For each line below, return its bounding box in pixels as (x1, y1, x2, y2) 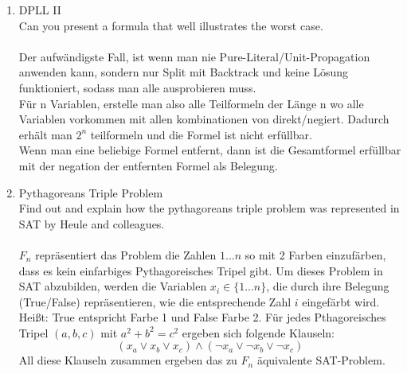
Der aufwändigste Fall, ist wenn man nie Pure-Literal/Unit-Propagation (18, 48, 370, 64)
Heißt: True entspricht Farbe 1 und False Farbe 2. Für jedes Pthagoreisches (18, 309, 386, 325)
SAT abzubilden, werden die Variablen (18, 278, 207, 294)
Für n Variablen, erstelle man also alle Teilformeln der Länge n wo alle (18, 95, 364, 111)
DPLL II (18, 2, 61, 18)
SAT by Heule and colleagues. (18, 215, 165, 232)
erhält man (18, 126, 72, 142)
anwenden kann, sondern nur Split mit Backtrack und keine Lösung (18, 64, 349, 80)
